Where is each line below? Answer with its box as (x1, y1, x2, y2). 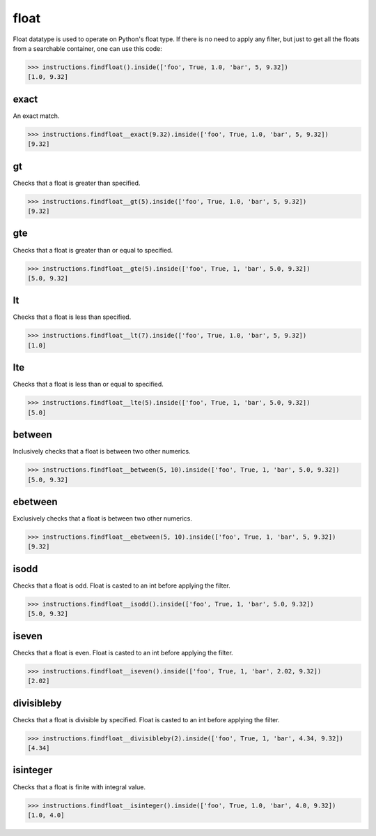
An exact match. (13, 112, 60, 120)
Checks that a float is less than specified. (13, 313, 132, 321)
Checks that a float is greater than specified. (13, 179, 141, 187)
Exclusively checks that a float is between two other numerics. (13, 514, 193, 523)
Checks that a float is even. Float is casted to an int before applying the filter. (13, 648, 233, 657)
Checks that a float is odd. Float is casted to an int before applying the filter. (13, 581, 230, 590)
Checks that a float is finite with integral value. (13, 782, 146, 791)
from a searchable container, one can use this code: (13, 44, 163, 52)
